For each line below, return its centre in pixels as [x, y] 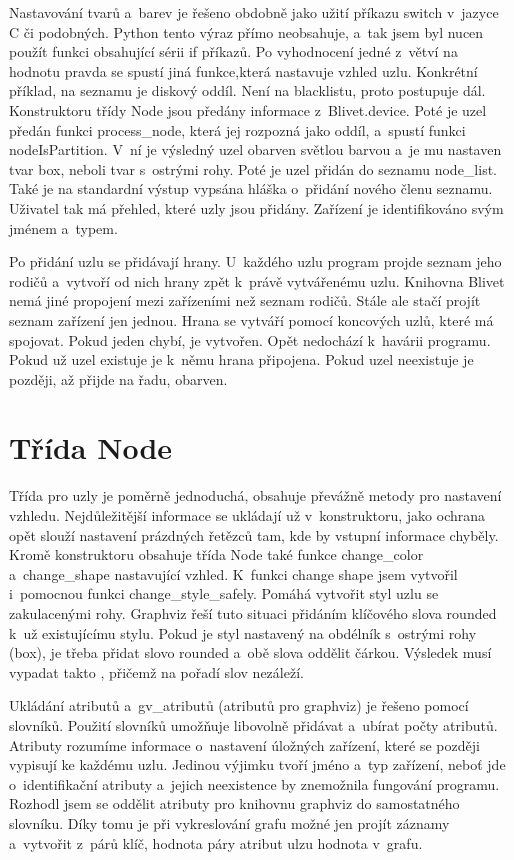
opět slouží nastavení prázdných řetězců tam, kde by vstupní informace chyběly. [254, 534]
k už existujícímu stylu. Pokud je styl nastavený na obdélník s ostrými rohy [243, 632]
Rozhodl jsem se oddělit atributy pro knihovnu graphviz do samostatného [234, 803]
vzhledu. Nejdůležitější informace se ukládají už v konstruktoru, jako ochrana [247, 515]
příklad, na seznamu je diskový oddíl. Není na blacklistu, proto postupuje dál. [247, 90]
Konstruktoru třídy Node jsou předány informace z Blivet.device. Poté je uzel [248, 109]
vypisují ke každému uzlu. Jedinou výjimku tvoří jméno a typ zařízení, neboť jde [257, 764]
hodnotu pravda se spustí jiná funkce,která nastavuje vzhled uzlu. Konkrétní [243, 70]
